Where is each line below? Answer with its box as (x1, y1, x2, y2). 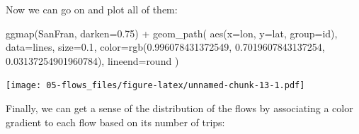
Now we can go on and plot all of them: (6, 2, 178, 16)
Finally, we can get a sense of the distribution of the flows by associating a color (6, 101, 353, 116)
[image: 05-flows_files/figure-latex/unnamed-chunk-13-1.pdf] (6, 80, 305, 91)
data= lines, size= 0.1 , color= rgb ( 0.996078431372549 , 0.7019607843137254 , (6, 39, 325, 54)
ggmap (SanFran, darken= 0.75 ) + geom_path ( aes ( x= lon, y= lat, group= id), (6, 25, 338, 40)
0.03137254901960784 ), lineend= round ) (6, 53, 179, 68)
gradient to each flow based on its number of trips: (6, 114, 225, 129)
